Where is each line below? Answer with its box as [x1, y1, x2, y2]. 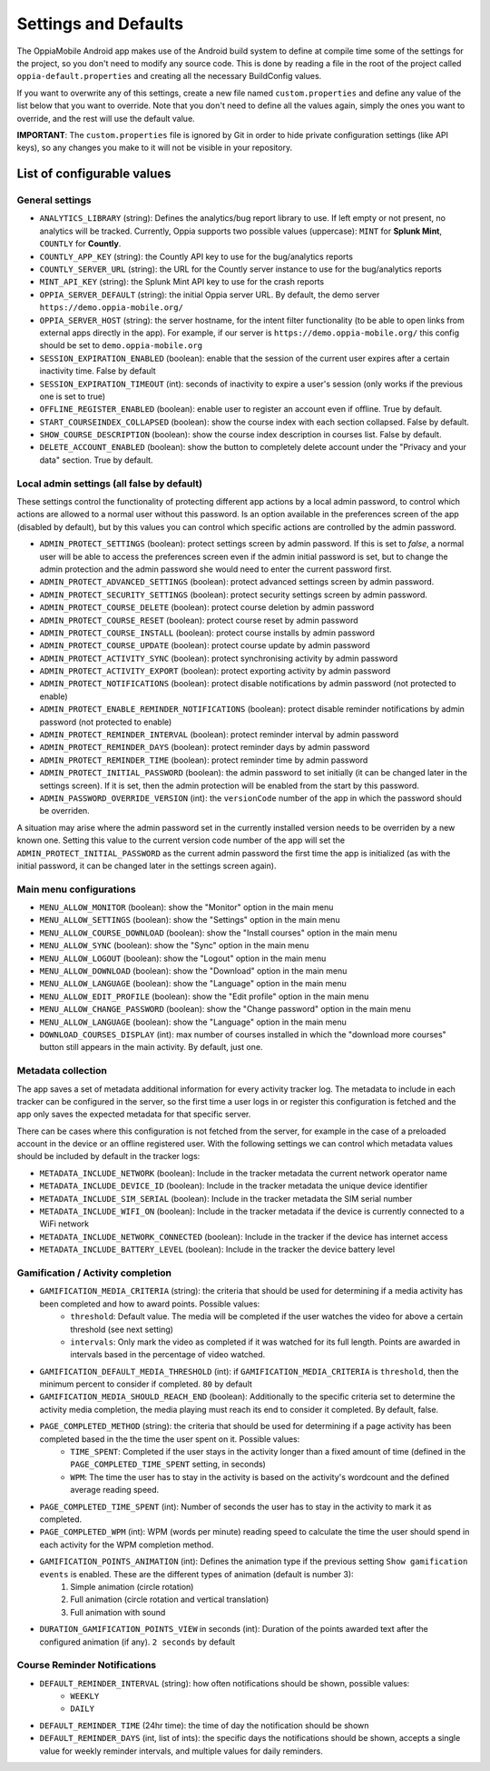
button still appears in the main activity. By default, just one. [39, 1042, 263, 1053]
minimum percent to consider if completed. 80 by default [39, 1378, 253, 1390]
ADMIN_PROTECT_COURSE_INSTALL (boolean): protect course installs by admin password [39, 627, 376, 638]
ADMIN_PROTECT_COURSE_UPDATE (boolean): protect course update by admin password [39, 640, 371, 651]
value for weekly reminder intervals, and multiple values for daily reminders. [39, 1746, 324, 1756]
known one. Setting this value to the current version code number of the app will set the [16, 835, 345, 845]
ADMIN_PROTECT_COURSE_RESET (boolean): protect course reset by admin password [39, 615, 358, 625]
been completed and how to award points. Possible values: [39, 1298, 260, 1309]
